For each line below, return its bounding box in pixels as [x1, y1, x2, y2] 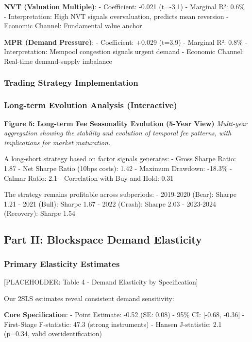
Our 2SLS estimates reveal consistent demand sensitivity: [4, 293, 174, 303]
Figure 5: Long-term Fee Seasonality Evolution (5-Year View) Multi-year [4, 118, 248, 128]
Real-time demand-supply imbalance [4, 56, 112, 66]
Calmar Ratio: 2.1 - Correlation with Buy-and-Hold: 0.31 [4, 172, 174, 183]
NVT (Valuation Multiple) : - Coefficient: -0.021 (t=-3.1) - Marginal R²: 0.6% [4, 1, 245, 11]
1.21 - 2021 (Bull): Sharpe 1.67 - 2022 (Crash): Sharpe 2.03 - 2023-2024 [4, 198, 217, 209]
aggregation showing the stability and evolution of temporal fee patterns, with [4, 128, 232, 138]
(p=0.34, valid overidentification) [4, 328, 102, 339]
